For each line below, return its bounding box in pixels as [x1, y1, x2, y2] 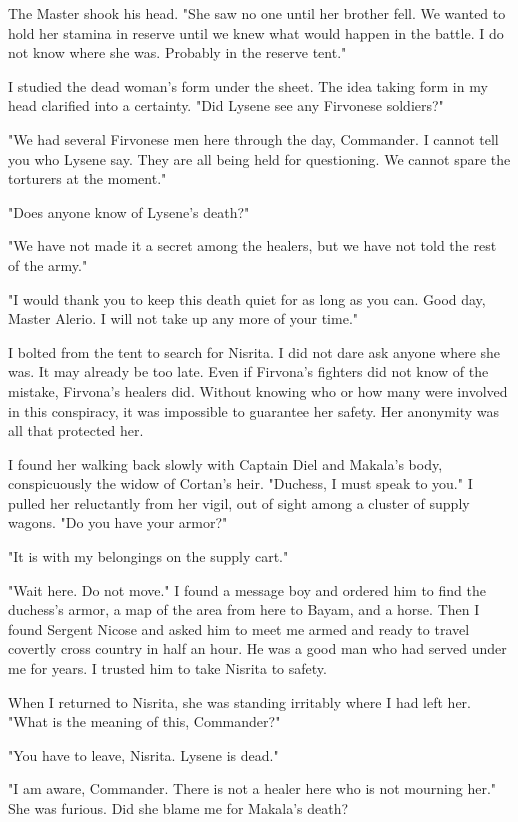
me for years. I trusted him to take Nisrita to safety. [8, 658, 327, 679]
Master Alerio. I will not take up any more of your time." [8, 308, 359, 329]
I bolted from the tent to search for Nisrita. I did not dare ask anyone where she [8, 341, 501, 362]
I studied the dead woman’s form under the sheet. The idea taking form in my [8, 75, 488, 96]
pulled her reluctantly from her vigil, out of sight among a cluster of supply [8, 492, 470, 513]
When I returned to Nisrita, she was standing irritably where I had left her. [8, 691, 471, 712]
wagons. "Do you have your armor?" [8, 512, 228, 533]
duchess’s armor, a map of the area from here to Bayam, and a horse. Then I [8, 599, 480, 620]
